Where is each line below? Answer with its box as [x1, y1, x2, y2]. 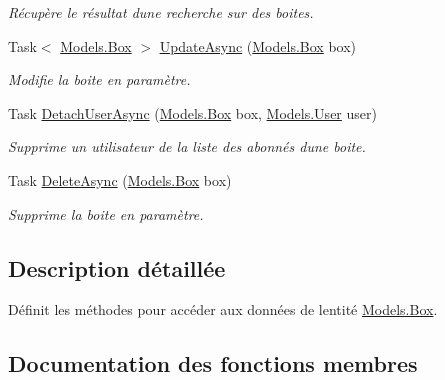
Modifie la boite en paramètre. [8, 69, 191, 90]
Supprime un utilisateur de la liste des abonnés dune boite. [8, 136, 366, 157]
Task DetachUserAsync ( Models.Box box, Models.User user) [8, 102, 377, 123]
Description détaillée [8, 252, 226, 283]
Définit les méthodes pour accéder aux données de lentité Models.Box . [8, 299, 438, 320]
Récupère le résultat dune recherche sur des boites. [8, 2, 314, 22]
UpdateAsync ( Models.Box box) [159, 35, 357, 56]
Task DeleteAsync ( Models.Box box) [8, 169, 232, 190]
